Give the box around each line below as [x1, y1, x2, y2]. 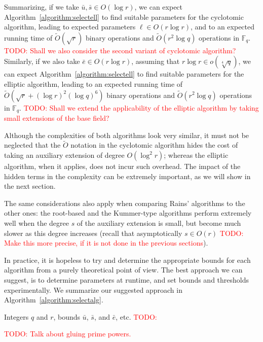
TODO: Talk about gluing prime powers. [4, 328, 131, 339]
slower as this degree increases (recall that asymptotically [4, 227, 182, 238]
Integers [4, 311, 29, 322]
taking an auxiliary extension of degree [4, 150, 125, 160]
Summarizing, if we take [4, 2, 79, 12]
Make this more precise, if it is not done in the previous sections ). [4, 237, 208, 248]
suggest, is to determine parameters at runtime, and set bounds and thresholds [4, 274, 249, 285]
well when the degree [4, 217, 69, 228]
